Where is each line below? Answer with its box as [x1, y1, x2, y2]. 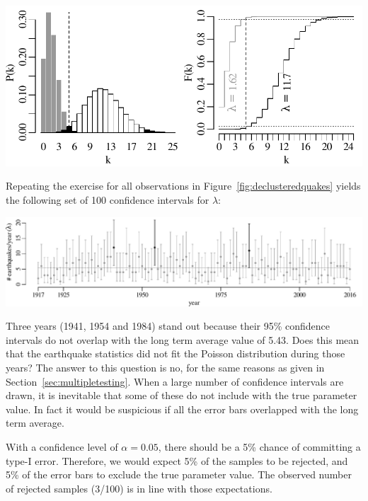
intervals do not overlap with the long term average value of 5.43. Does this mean [6, 332, 360, 347]
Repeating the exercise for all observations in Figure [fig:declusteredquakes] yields [6, 178, 361, 193]
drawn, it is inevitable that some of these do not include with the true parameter [6, 388, 357, 403]
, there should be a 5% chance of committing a [158, 439, 361, 454]
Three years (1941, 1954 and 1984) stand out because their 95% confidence [6, 318, 330, 333]
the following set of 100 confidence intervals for [6, 192, 209, 207]
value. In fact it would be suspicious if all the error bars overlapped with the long [6, 401, 359, 416]
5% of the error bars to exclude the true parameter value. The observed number [6, 467, 352, 482]
